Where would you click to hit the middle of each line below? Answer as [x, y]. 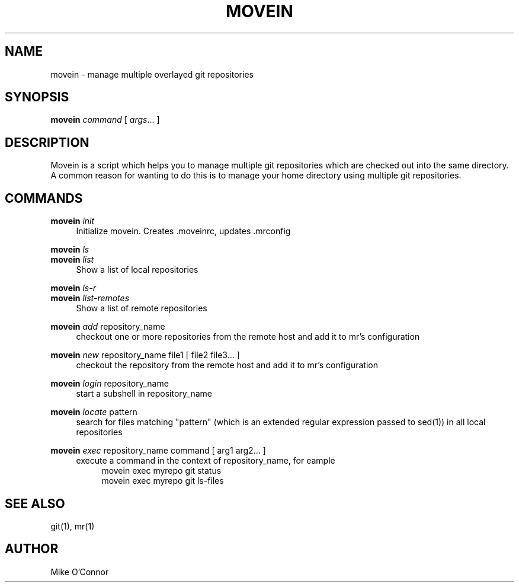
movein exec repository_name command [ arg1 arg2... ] [158, 451]
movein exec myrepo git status [161, 471]
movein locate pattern [94, 412]
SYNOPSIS [37, 97]
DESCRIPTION [47, 142]
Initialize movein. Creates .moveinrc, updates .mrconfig [183, 231]
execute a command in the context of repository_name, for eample [206, 461]
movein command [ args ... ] [105, 120]
